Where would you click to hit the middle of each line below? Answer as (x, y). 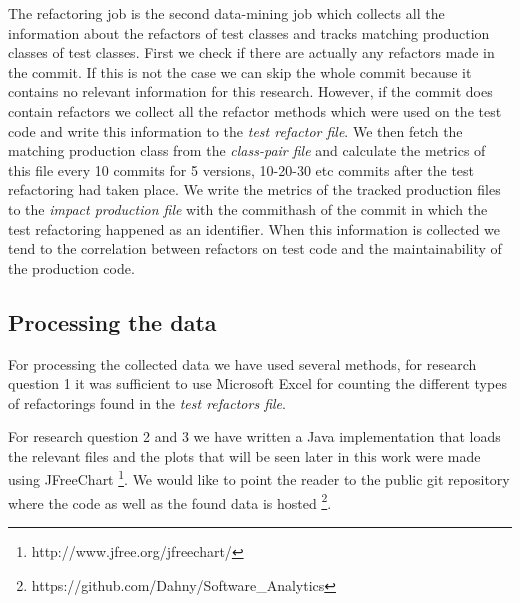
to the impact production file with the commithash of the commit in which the (248, 208)
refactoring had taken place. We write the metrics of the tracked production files (254, 189)
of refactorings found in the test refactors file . (147, 402)
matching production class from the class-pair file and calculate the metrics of (247, 150)
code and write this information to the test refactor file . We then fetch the (235, 130)
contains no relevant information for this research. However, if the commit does (250, 91)
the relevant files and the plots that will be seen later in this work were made (244, 455)
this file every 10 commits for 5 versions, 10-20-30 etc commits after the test (241, 169)
